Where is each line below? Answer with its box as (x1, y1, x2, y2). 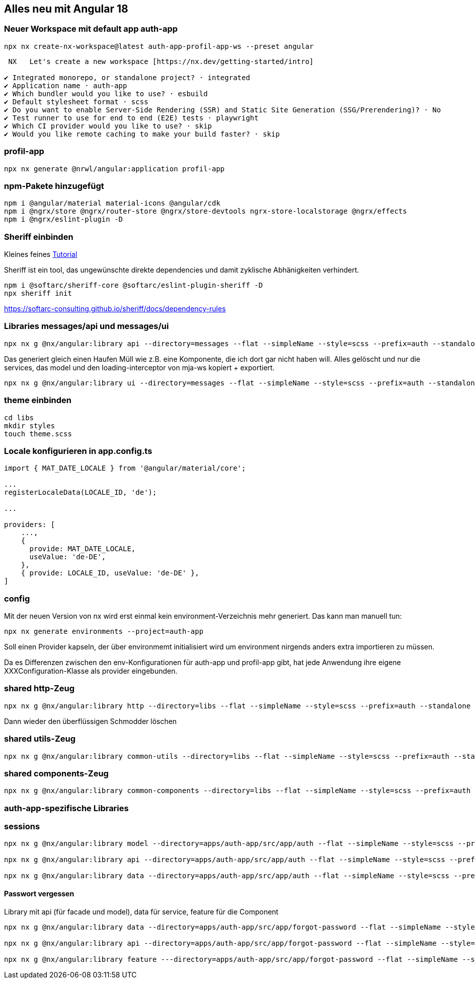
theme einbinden (4, 395, 72, 406)
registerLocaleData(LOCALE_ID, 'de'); (4, 488, 157, 497)
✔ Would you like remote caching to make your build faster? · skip (4, 129, 280, 138)
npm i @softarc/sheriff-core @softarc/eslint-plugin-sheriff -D (4, 281, 263, 290)
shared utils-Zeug (4, 734, 76, 744)
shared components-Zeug (4, 768, 109, 778)
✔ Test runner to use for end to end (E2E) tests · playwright (4, 113, 259, 122)
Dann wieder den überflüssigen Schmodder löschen (4, 716, 177, 726)
